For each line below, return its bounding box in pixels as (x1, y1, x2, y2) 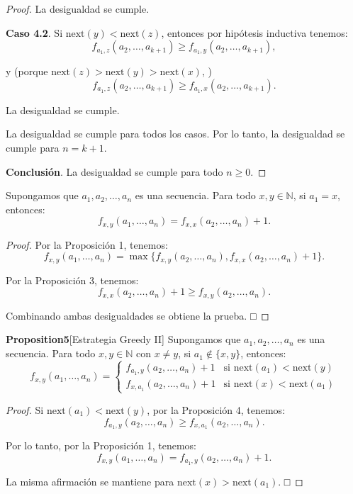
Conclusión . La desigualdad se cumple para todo (6, 164, 223, 179)
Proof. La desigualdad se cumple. (6, 1, 150, 16)
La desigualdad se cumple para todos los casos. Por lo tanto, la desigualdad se (6, 126, 345, 141)
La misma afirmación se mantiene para (6, 473, 174, 488)
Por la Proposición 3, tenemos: (6, 272, 139, 287)
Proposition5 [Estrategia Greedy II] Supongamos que (6, 332, 241, 347)
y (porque (6, 64, 48, 79)
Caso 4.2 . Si (6, 25, 63, 40)
